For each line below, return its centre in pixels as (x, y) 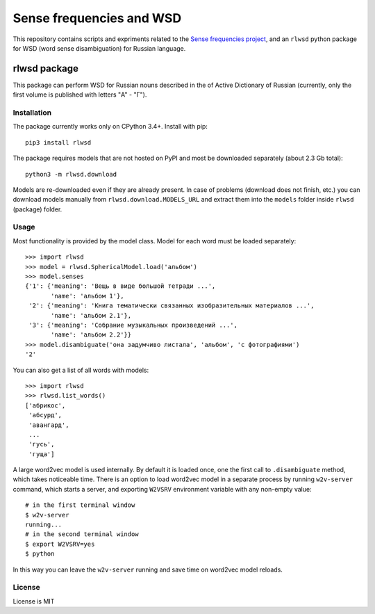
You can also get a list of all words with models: (81, 370)
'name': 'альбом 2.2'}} (91, 335)
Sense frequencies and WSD (97, 18)
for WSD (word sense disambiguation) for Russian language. (99, 48)
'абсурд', (45, 415)
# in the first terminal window (80, 505)
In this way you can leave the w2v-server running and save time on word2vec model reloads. (148, 569)
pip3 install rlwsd (58, 142)
